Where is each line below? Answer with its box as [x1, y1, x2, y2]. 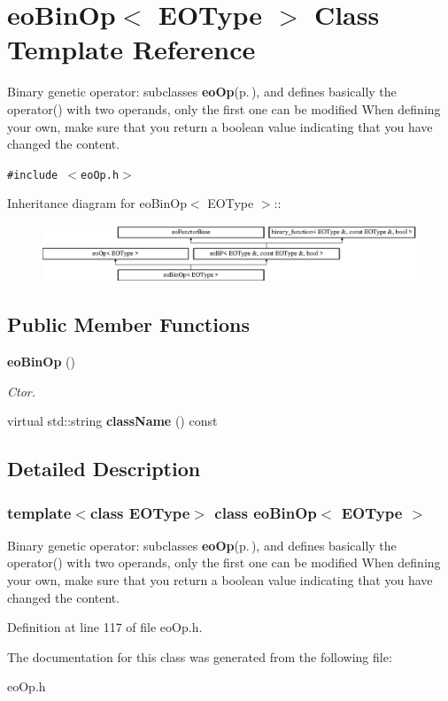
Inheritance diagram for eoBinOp [7, 194, 187, 212]
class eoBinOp [214, 501, 317, 523]
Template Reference [7, 31, 256, 67]
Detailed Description [7, 455, 201, 482]
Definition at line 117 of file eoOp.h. [7, 618, 203, 636]
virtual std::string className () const [7, 412, 218, 430]
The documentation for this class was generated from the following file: [7, 647, 392, 666]
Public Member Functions [7, 311, 250, 338]
